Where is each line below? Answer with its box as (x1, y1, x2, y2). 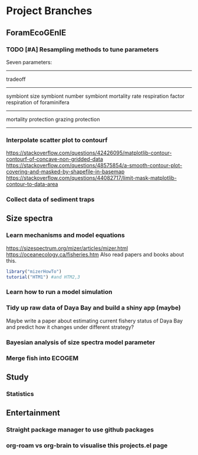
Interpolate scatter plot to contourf (6, 136, 108, 144)
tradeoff (6, 75, 26, 83)
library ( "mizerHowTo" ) (6, 268, 62, 275)
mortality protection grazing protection (6, 116, 100, 123)
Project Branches (6, 4, 93, 18)
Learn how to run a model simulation (6, 288, 113, 296)
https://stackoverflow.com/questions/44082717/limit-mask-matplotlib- (6, 174, 177, 182)
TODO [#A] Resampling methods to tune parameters (6, 45, 159, 54)
